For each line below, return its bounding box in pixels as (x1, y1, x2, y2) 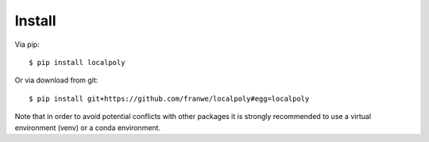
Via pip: (14, 40, 40, 49)
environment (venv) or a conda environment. (14, 123, 161, 132)
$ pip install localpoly (29, 58, 126, 67)
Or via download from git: (14, 75, 99, 85)
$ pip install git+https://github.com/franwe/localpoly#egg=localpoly (29, 94, 310, 103)
